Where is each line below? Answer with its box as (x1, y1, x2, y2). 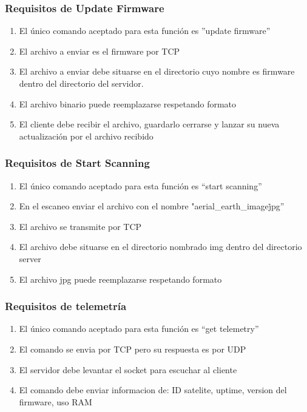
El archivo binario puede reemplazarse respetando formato (19, 97, 237, 110)
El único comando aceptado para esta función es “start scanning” (19, 179, 262, 192)
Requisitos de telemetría (5, 299, 127, 314)
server (19, 252, 41, 265)
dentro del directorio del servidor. (19, 77, 144, 89)
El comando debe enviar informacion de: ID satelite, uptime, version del (19, 383, 287, 396)
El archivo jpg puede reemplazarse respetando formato (19, 272, 222, 285)
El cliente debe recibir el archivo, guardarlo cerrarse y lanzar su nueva (19, 118, 280, 130)
